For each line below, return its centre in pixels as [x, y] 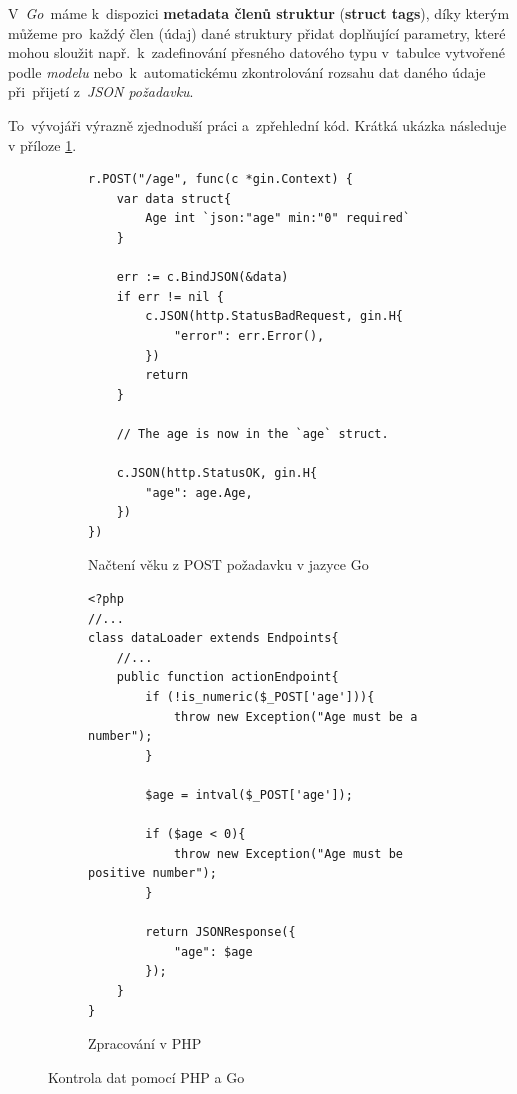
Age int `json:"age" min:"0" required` [278, 218]
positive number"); [152, 873]
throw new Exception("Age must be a [295, 716]
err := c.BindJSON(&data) [202, 277]
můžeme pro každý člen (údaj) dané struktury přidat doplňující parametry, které [257, 32]
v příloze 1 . [42, 144]
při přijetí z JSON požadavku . [101, 91]
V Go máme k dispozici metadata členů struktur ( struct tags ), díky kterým [259, 13]
